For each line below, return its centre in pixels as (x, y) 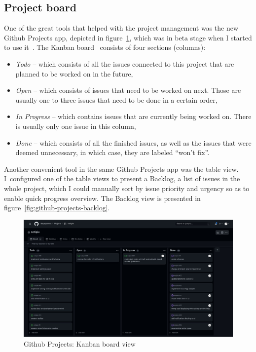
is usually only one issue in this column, (76, 126)
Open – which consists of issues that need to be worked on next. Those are (128, 90)
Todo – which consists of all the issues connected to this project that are (125, 63)
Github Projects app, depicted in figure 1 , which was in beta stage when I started (128, 37)
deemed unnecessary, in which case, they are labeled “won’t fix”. (112, 152)
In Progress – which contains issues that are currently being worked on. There (133, 116)
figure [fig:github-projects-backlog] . (57, 208)
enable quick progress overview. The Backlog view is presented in (102, 198)
